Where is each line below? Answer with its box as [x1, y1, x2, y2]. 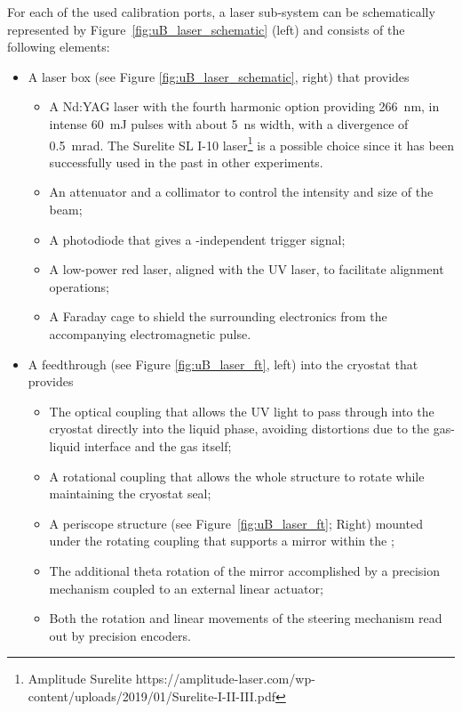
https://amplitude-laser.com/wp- [135, 669, 315, 688]
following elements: [7, 37, 110, 56]
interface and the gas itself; [84, 436, 232, 455]
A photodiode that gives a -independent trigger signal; [49, 230, 346, 248]
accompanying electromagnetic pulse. [49, 324, 251, 343]
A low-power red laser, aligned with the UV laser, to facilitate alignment [49, 260, 444, 279]
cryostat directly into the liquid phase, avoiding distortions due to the [49, 419, 430, 438]
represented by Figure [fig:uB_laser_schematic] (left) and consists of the [7, 20, 405, 38]
